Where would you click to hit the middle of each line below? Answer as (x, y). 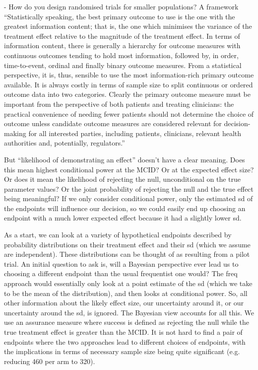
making (15, 133)
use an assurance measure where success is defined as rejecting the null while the (127, 322)
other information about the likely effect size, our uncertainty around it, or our (124, 303)
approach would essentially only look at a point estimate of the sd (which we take (128, 283)
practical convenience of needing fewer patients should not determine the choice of (129, 113)
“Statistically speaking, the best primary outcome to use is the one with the (120, 16)
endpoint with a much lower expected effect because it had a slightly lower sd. (123, 218)
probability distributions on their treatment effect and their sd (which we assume (127, 244)
